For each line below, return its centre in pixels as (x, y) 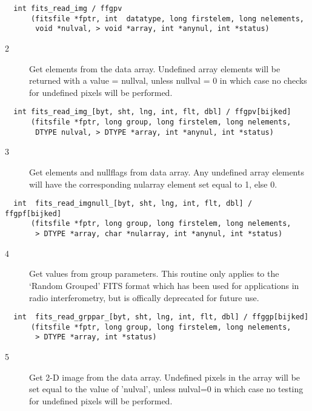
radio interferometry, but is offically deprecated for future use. (144, 297)
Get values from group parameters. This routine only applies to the (154, 273)
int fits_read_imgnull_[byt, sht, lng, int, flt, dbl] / (133, 204)
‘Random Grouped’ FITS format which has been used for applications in (164, 285)
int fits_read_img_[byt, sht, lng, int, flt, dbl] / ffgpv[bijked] (152, 112)
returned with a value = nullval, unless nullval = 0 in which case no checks (168, 80)
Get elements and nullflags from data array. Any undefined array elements (167, 172)
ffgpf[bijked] (33, 213)
